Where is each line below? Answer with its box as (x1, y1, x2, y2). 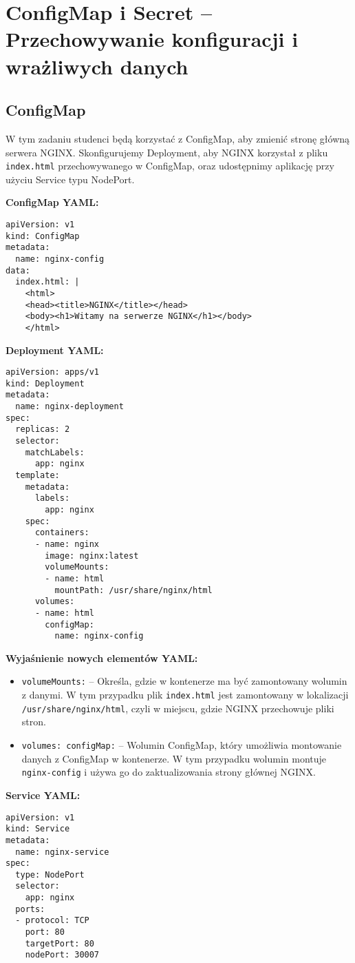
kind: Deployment (6, 378, 85, 389)
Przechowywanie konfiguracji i (6, 25, 299, 53)
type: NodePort (15, 869, 85, 880)
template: (15, 470, 60, 481)
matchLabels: (25, 447, 85, 457)
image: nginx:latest (45, 550, 139, 561)
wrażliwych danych (6, 52, 189, 80)
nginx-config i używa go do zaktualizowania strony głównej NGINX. (21, 765, 316, 779)
